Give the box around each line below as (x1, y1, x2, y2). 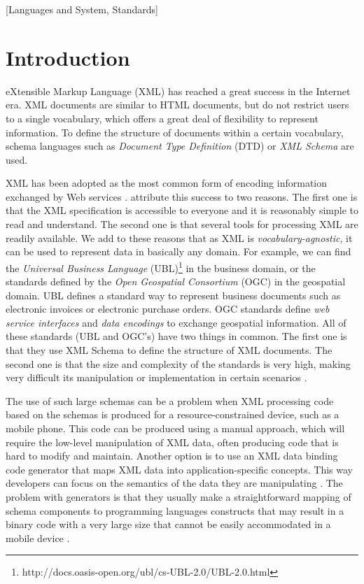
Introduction (6, 43, 130, 71)
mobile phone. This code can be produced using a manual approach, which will (6, 421, 345, 436)
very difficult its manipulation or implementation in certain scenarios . (6, 370, 307, 385)
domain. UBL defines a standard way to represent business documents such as (6, 287, 341, 302)
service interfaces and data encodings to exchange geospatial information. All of (6, 315, 346, 329)
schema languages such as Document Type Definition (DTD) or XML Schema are (6, 138, 354, 153)
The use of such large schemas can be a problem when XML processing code (6, 393, 334, 408)
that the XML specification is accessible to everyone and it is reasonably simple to (6, 203, 358, 218)
